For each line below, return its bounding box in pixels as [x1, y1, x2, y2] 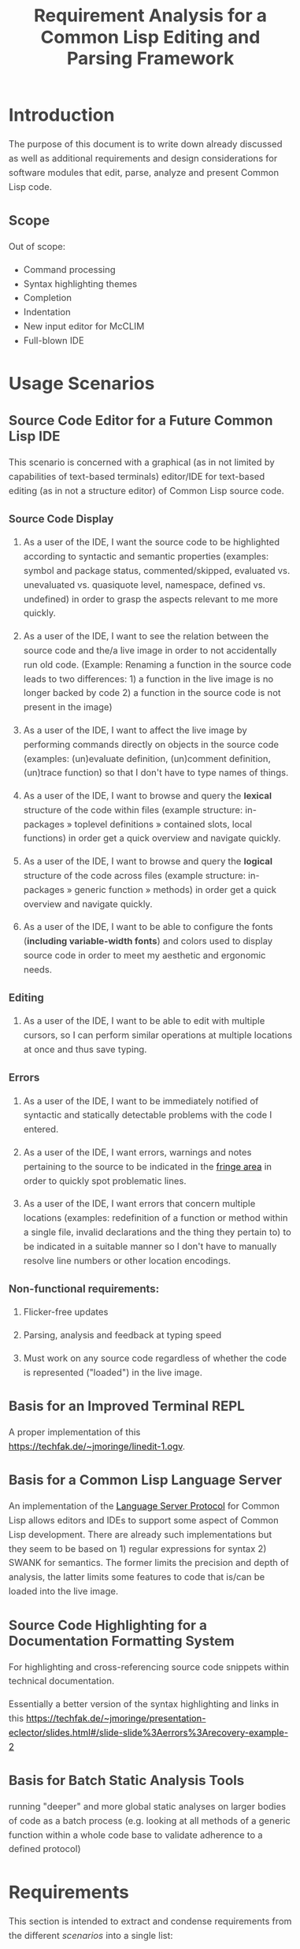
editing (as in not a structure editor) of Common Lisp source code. [9, 485, 284, 497]
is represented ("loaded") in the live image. [23, 1367, 203, 1378]
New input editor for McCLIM [23, 321, 145, 333]
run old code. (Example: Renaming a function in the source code [23, 659, 292, 670]
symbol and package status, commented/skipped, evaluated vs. [23, 564, 291, 576]
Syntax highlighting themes [23, 278, 138, 289]
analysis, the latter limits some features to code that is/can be [9, 1571, 265, 1583]
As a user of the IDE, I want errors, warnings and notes [23, 1147, 252, 1158]
